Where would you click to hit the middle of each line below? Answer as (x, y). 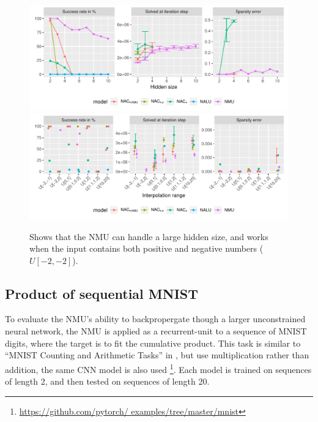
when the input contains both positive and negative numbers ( (146, 248)
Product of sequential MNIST (102, 293)
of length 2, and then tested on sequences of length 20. (107, 381)
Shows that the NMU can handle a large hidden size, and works (149, 236)
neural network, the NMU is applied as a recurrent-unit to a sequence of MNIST (156, 331)
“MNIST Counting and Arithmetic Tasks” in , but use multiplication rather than (157, 355)
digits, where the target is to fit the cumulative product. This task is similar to (153, 343)
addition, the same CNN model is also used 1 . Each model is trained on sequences (158, 368)
